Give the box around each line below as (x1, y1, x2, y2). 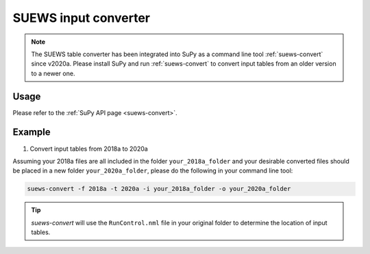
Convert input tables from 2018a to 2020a (29, 144, 149, 153)
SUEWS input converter (12, 10, 151, 25)
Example (12, 127, 51, 138)
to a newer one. (31, 69, 75, 77)
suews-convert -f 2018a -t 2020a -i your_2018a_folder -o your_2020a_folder (27, 185, 291, 193)
